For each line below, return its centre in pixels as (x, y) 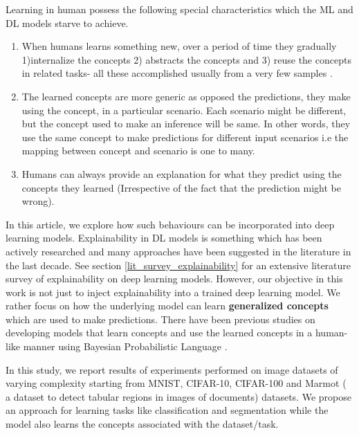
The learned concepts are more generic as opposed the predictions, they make (186, 96)
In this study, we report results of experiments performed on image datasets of (172, 369)
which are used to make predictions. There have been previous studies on (160, 319)
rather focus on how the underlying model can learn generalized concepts (167, 306)
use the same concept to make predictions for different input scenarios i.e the (185, 137)
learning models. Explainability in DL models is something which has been (164, 238)
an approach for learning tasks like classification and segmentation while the (167, 410)
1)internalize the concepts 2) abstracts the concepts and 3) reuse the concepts (186, 59)
